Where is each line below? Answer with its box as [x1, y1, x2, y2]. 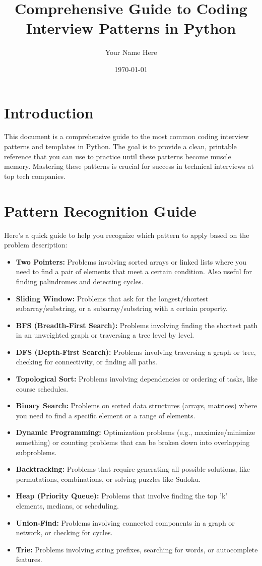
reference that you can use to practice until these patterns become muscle [4, 151, 231, 161]
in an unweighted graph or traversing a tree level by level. [16, 330, 194, 340]
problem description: [4, 239, 68, 250]
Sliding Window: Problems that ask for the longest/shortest [16, 293, 209, 303]
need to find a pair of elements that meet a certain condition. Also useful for [16, 266, 252, 277]
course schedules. [16, 383, 69, 394]
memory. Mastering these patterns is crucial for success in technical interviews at [4, 161, 254, 171]
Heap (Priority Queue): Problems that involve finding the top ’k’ [16, 490, 228, 501]
